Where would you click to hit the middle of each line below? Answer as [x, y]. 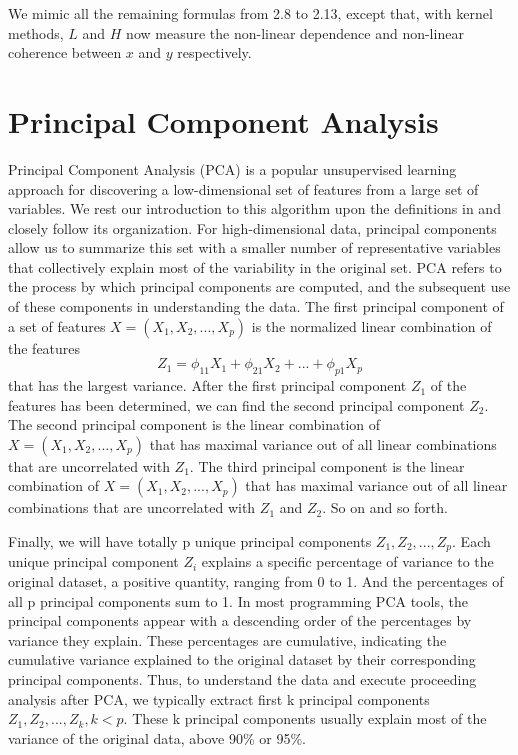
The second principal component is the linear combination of [194, 424]
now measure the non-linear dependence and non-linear [295, 32]
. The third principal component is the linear [327, 465]
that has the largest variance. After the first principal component [207, 385]
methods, [36, 32]
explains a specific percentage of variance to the [347, 561]
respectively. [214, 52]
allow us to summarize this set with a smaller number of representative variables [254, 247]
